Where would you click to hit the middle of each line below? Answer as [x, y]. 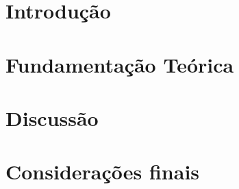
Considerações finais [103, 172]
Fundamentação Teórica [120, 64]
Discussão [52, 117]
